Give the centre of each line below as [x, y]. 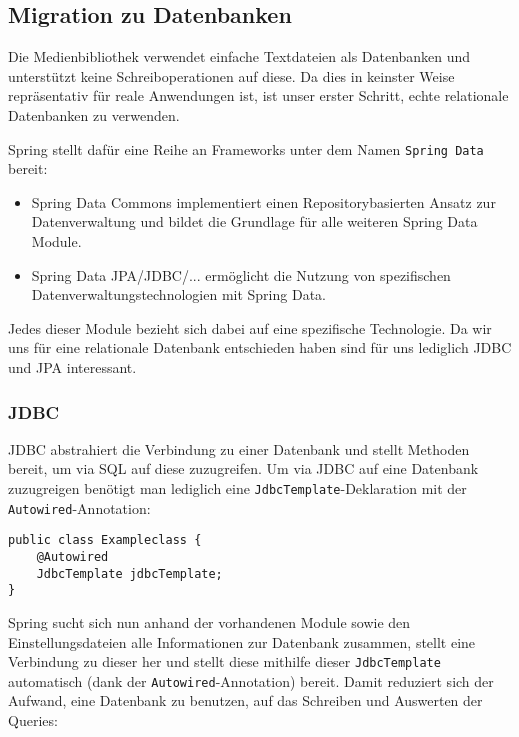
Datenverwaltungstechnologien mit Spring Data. [178, 294]
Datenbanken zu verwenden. [94, 114]
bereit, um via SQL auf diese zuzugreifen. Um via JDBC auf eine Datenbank [243, 468]
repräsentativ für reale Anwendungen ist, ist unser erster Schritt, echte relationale [258, 95]
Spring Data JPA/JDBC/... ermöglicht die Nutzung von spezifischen [241, 274]
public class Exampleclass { [105, 540]
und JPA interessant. [72, 366]
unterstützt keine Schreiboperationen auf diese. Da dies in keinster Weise [231, 75]
